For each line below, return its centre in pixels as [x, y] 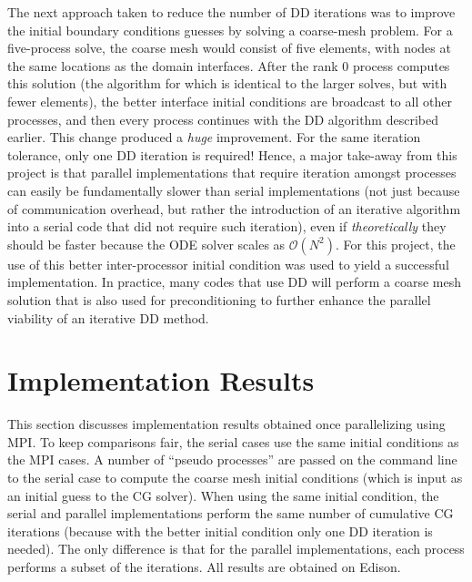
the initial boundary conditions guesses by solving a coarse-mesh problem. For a [230, 30]
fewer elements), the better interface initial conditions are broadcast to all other [230, 101]
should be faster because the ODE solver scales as [146, 244]
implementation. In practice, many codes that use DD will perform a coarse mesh [234, 282]
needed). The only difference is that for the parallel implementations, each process [236, 549]
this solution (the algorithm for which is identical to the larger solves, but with [227, 83]
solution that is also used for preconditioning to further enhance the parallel [219, 299]
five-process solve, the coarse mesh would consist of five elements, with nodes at [229, 48]
